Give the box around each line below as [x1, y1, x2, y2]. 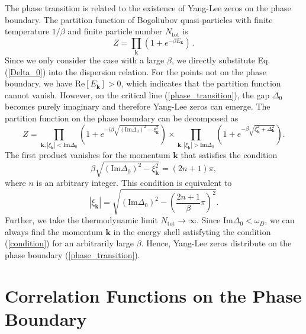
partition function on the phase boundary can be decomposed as [5, 112, 239, 124]
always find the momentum [5, 225, 103, 237]
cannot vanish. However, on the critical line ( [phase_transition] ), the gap [5, 88, 270, 101]
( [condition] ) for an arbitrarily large [5, 237, 134, 249]
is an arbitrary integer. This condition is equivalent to [36, 176, 232, 189]
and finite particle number [67, 25, 163, 37]
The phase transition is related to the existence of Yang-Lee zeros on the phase [5, 2, 291, 14]
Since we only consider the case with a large [5, 54, 165, 66]
